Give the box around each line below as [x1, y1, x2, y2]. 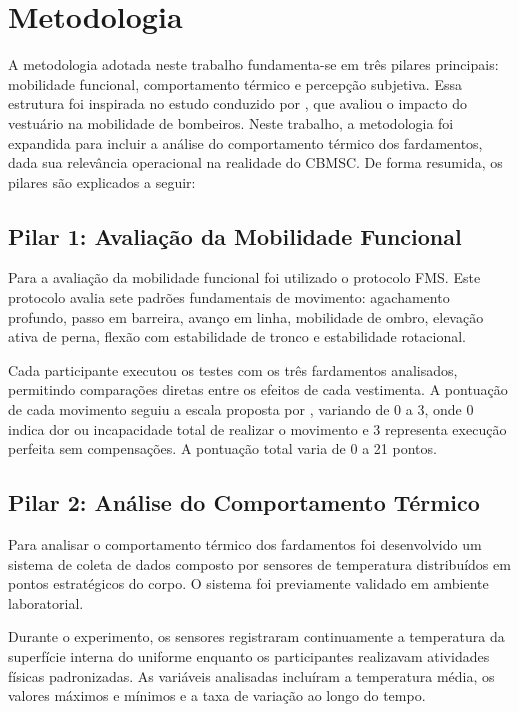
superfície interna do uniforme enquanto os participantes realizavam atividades [8, 646, 490, 666]
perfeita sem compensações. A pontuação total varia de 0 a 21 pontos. [8, 438, 437, 459]
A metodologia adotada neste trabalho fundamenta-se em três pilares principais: [8, 54, 499, 75]
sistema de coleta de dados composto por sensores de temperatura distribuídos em [8, 553, 511, 574]
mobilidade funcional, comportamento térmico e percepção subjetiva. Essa [8, 73, 462, 94]
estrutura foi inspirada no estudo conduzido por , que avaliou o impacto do [8, 93, 467, 114]
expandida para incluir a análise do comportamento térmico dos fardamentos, [8, 132, 483, 153]
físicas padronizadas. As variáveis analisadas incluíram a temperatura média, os [8, 665, 495, 686]
